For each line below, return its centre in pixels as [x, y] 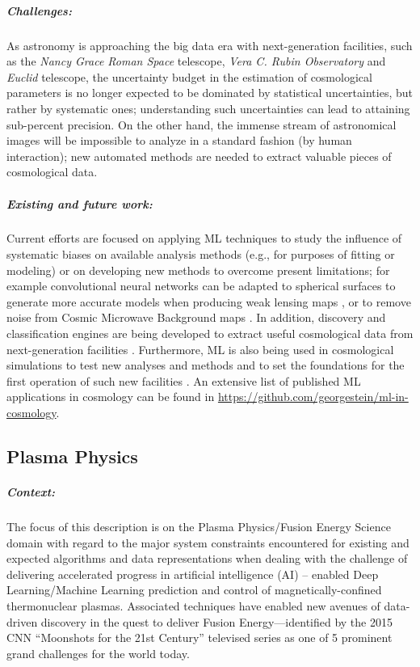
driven [22, 621]
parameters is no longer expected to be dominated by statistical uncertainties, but [210, 93]
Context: [31, 491]
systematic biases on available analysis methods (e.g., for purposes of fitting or [201, 254]
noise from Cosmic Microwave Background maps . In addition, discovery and [196, 317]
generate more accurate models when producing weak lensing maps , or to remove [209, 301]
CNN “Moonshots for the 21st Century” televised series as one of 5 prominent [199, 637]
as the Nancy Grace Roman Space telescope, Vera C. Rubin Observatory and [196, 61]
